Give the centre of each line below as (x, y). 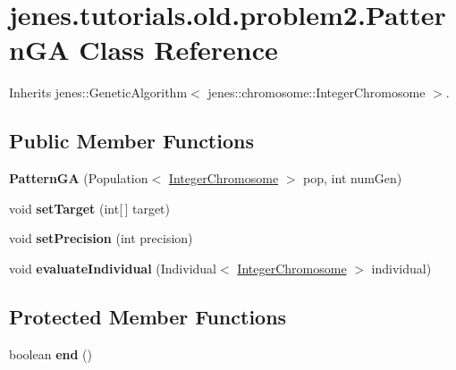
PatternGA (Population (79, 178)
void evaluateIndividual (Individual (113, 268)
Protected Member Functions (148, 316)
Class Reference (178, 50)
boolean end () (51, 353)
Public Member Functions (131, 141)
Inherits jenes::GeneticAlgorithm (98, 92)
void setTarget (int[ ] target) (90, 208)
